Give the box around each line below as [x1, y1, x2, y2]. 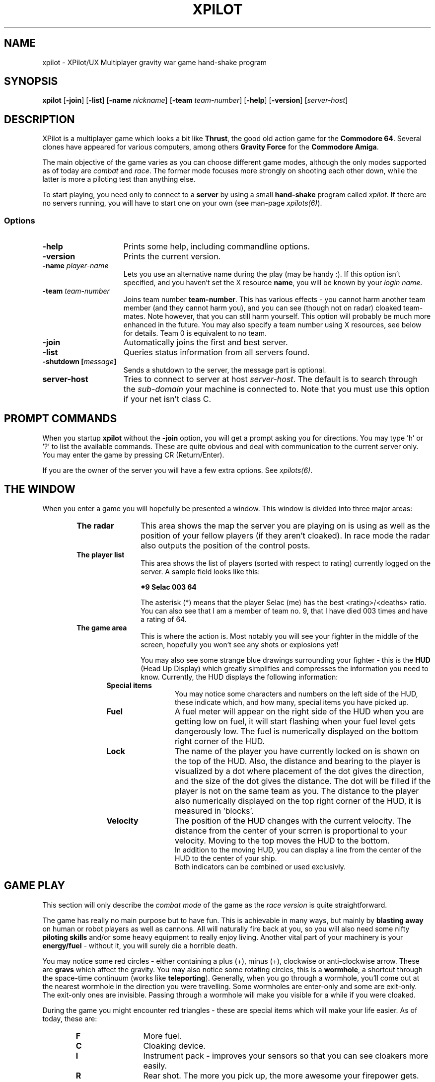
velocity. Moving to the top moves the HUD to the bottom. [174, 835, 390, 846]
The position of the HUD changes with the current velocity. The [174, 815, 411, 826]
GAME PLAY [4, 879, 65, 892]
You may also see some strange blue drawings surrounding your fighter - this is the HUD [141, 655, 431, 664]
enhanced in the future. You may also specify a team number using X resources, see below [123, 320, 422, 329]
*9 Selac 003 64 [141, 582, 197, 591]
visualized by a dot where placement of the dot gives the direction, [174, 766, 424, 776]
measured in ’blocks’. [174, 805, 254, 816]
